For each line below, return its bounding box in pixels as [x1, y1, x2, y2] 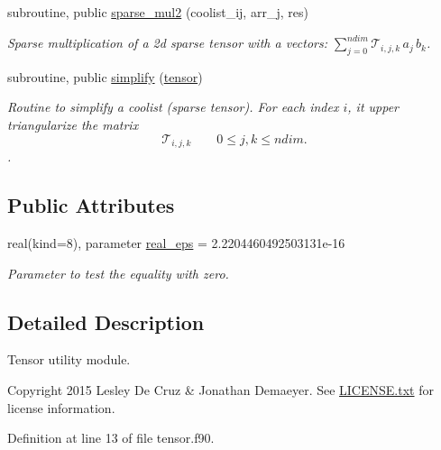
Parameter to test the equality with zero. [7, 263, 229, 282]
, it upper [347, 97, 400, 116]
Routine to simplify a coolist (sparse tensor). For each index [7, 97, 339, 116]
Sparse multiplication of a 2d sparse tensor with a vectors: [7, 33, 327, 52]
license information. [7, 398, 115, 417]
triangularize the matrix [7, 115, 139, 134]
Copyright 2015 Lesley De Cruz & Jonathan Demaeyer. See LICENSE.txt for [7, 380, 434, 399]
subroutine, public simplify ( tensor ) [7, 67, 203, 86]
